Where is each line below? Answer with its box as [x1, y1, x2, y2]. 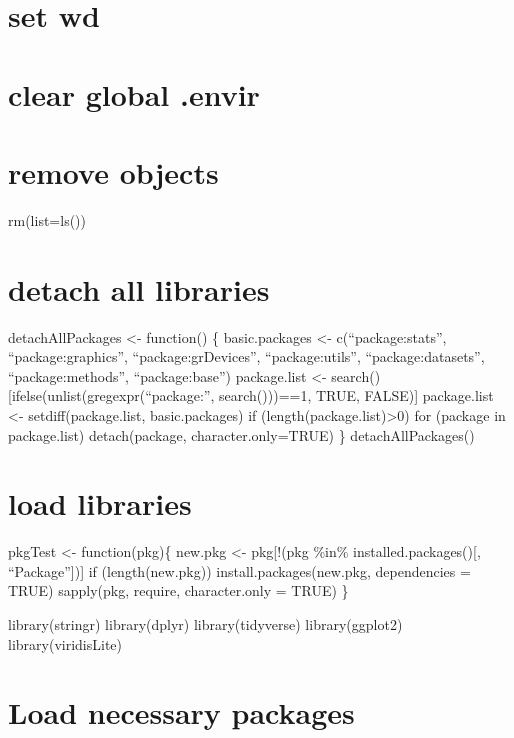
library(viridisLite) [8, 633, 122, 654]
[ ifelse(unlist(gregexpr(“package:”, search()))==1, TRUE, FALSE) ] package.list [8, 385, 494, 406]
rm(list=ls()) [8, 209, 86, 230]
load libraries [8, 483, 192, 524]
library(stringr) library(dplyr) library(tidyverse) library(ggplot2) [8, 614, 403, 635]
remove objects [8, 151, 219, 192]
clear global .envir [8, 73, 260, 114]
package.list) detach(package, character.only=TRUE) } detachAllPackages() [8, 424, 475, 445]
